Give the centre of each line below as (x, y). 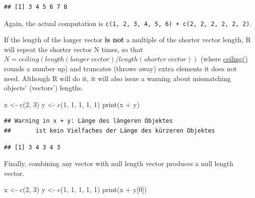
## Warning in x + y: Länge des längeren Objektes (88, 121)
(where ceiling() (224, 59)
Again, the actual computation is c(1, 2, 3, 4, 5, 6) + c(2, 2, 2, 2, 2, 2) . (128, 23)
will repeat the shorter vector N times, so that (73, 49)
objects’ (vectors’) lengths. (44, 88)
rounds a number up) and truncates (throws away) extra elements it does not (120, 69)
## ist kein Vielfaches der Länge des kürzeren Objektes (110, 131)
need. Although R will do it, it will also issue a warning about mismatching (117, 78)
